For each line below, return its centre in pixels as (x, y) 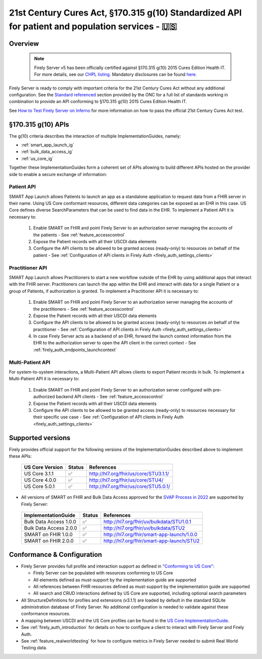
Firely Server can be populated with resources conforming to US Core (103, 573)
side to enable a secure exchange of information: (58, 174)
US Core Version (43, 467)
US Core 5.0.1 (39, 486)
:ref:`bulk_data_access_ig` (47, 152)
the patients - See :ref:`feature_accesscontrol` (79, 235)
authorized (44, 397)
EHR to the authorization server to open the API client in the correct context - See (115, 343)
